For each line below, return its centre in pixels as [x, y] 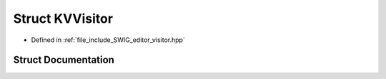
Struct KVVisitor [63, 19]
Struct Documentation [64, 60]
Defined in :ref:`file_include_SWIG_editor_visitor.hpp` [108, 40]
